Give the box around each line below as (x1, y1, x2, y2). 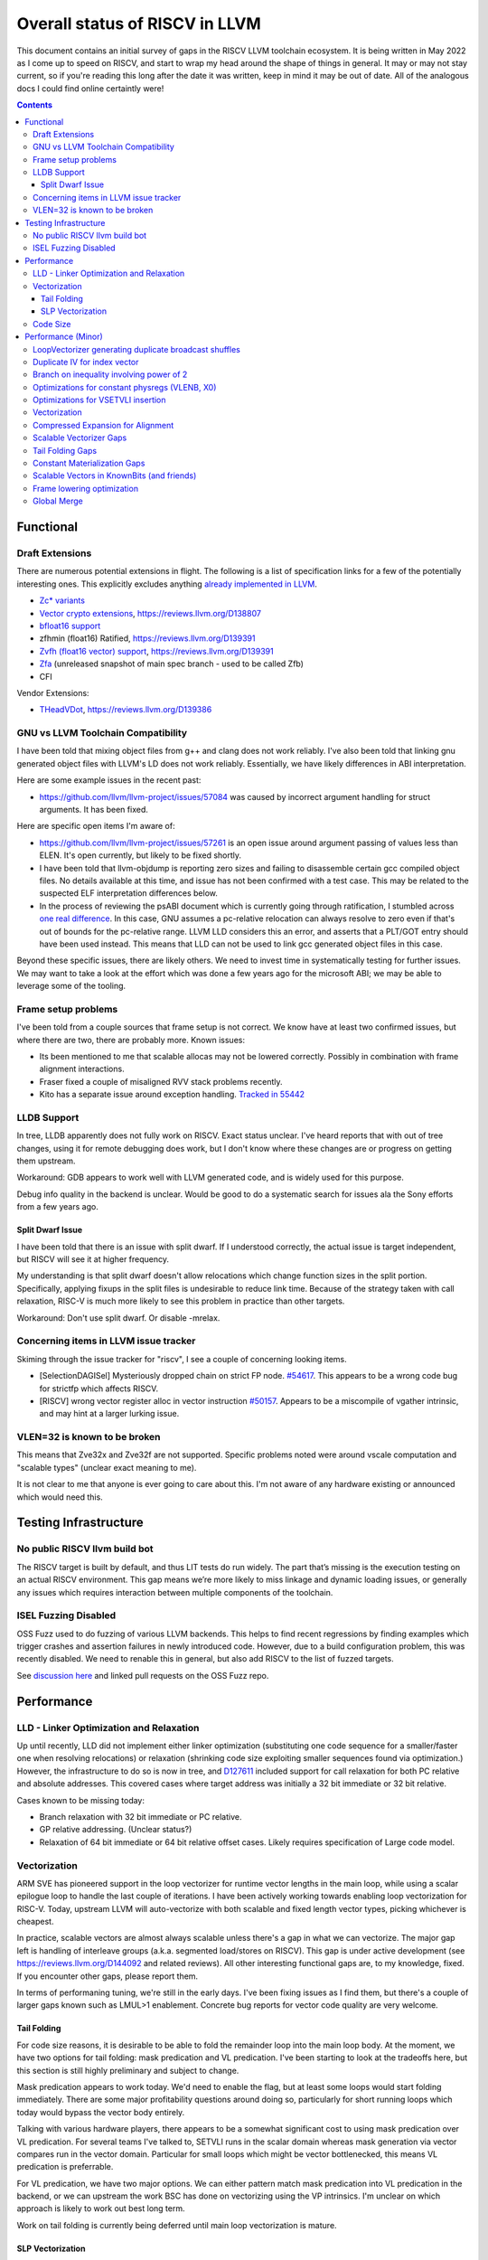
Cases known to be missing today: (16, 1794, 145, 1805)
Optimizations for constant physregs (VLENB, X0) (33, 381, 217, 392)
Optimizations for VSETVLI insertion (33, 394, 166, 406)
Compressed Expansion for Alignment (33, 419, 174, 430)
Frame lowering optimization (33, 483, 139, 494)
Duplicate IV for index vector (33, 356, 139, 367)
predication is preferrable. (16, 2161, 114, 2172)
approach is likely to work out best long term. (16, 2203, 185, 2214)
